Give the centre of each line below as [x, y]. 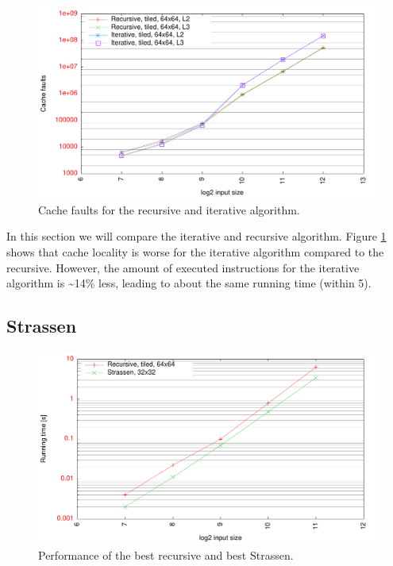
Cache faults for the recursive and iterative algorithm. [169, 209]
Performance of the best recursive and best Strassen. [166, 554]
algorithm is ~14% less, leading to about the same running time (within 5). [189, 283]
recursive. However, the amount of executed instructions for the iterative [183, 267]
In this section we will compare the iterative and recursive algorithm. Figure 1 [196, 236]
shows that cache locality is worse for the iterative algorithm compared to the [195, 252]
